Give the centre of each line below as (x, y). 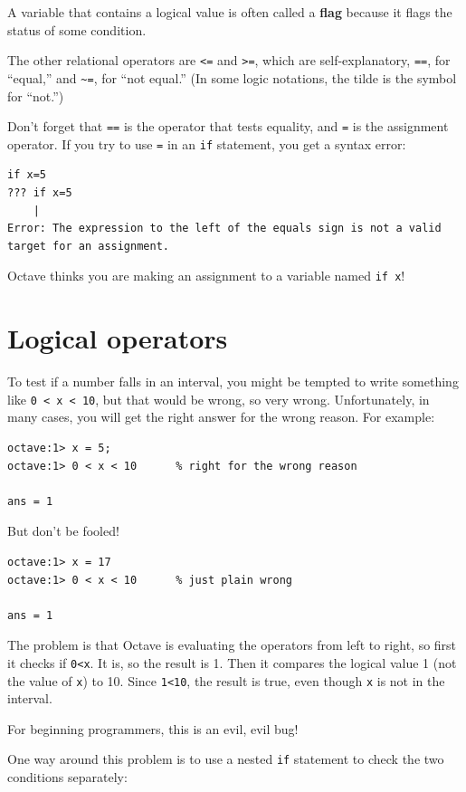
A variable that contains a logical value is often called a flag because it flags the (230, 12)
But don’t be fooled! (63, 531)
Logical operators (118, 338)
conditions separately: (67, 777)
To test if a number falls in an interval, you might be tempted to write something (233, 382)
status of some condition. (77, 29)
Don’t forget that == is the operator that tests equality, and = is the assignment (228, 126)
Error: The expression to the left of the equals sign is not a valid (224, 229)
